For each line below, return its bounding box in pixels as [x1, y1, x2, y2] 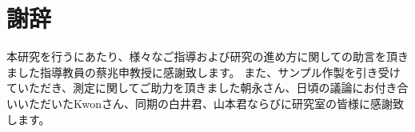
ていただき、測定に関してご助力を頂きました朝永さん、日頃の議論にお [6, 79, 375, 96]
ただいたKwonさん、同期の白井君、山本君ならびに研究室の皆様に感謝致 [28, 94, 404, 111]
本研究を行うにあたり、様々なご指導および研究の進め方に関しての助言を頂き [6, 48, 409, 65]
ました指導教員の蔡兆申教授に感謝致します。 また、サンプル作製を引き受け [6, 63, 401, 80]
